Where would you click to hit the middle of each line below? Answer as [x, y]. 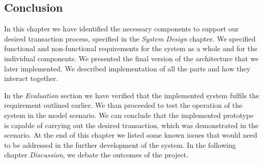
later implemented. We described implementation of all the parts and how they [127, 68]
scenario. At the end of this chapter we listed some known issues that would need [131, 135]
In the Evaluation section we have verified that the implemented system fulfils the [132, 95]
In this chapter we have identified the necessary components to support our [122, 29]
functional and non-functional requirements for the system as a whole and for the [131, 48]
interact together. [31, 78]
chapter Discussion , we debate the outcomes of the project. [96, 155]
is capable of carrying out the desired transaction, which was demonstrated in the [131, 125]
